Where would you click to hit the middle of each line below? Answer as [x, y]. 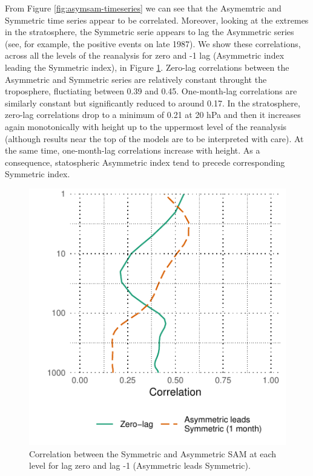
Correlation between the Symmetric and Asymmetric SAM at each [153, 453]
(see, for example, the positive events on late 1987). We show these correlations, [153, 43]
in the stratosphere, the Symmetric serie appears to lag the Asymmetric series [150, 32]
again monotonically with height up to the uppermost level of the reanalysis [146, 126]
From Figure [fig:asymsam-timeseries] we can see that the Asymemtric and [143, 8]
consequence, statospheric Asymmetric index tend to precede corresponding [145, 162]
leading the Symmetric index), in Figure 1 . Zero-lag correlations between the [147, 67]
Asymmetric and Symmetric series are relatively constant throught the [136, 79]
